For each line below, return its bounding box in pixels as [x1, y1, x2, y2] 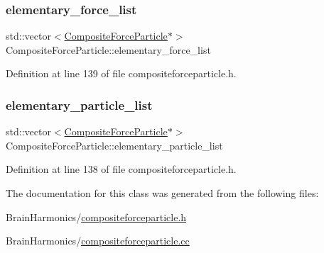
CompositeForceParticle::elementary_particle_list [6, 137, 223, 152]
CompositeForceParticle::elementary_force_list [6, 42, 211, 57]
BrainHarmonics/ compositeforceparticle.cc [6, 233, 190, 248]
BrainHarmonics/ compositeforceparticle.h [6, 209, 187, 224]
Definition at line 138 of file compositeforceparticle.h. [6, 162, 237, 176]
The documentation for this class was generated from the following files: [6, 186, 319, 200]
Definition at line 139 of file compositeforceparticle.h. [6, 66, 237, 81]
